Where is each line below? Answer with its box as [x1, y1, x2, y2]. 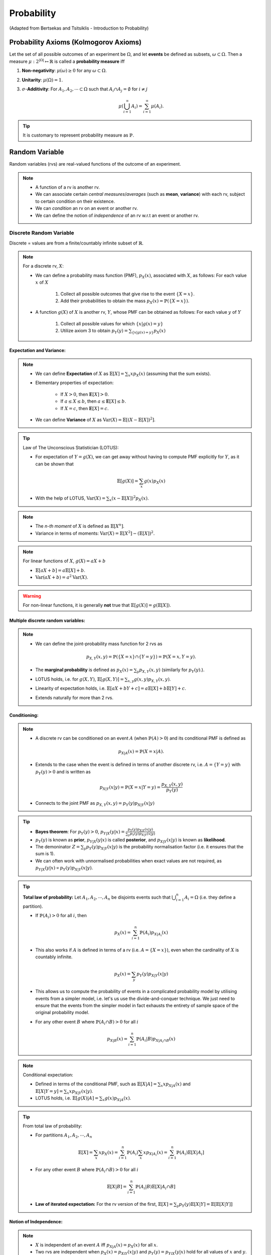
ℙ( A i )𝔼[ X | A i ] [176, 1150, 204, 1157]
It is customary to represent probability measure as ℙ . [23, 132, 134, 138]
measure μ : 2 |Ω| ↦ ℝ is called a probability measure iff [9, 58, 125, 64]
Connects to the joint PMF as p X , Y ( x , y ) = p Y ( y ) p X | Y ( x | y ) [35, 800, 155, 807]
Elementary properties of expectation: [35, 380, 114, 386]
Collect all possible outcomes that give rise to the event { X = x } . [60, 291, 195, 297]
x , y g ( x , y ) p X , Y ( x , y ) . [127, 676, 171, 683]
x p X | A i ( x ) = [143, 1150, 168, 1157]
